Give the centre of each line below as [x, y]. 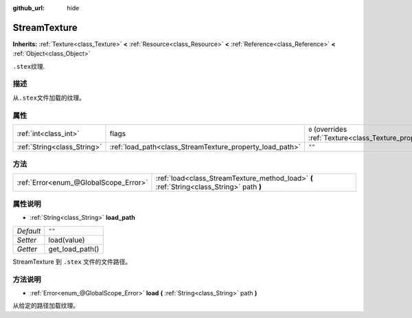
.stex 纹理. [29, 66]
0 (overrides [328, 129]
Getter [27, 249]
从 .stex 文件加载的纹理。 [49, 98]
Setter [27, 240]
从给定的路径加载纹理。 [46, 306]
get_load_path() [74, 249]
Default [29, 231]
